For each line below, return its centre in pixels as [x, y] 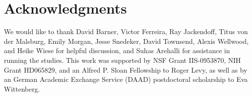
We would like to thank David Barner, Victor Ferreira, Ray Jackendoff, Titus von [126, 31]
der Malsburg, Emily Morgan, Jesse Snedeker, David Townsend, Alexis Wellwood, [126, 41]
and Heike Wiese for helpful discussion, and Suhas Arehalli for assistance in [117, 50]
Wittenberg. [22, 88]
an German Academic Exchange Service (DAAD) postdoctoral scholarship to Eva [126, 79]
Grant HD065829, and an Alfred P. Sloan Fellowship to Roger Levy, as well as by [126, 69]
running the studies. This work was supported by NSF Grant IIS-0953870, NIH [123, 60]
